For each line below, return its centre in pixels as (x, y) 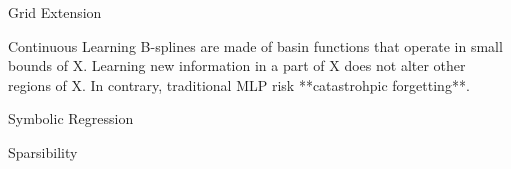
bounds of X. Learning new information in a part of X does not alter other (237, 65)
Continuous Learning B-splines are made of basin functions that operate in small (255, 45)
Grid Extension (55, 12)
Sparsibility (43, 151)
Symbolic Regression (71, 118)
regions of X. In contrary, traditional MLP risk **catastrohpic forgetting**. (239, 84)
